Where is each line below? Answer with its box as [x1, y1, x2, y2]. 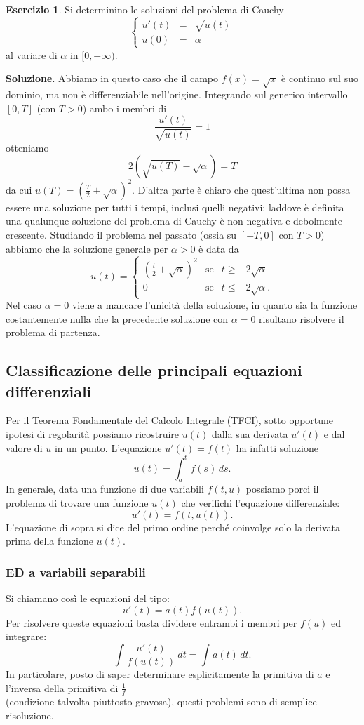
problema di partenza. [6, 325, 100, 340]
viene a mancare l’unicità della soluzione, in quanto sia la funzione [72, 298, 358, 312]
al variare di [6, 47, 58, 62]
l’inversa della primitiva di [6, 680, 119, 695]
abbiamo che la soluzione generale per [6, 241, 168, 255]
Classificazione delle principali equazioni [6, 359, 302, 381]
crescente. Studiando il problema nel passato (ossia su [6, 227, 237, 241]
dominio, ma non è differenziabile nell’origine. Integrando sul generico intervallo [6, 87, 348, 102]
